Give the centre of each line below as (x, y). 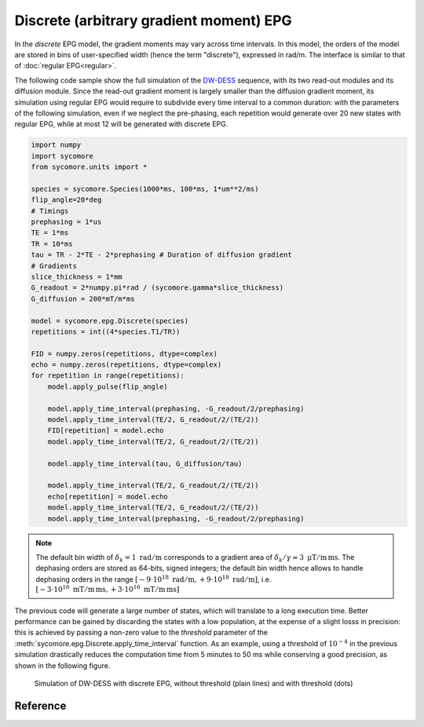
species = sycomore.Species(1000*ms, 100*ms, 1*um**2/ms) (145, 189)
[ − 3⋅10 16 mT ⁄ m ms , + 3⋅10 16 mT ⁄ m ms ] (108, 589)
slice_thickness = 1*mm (77, 276)
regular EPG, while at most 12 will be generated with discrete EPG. (121, 124)
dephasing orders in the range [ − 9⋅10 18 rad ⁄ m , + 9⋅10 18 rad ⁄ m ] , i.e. (154, 579)
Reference (40, 705)
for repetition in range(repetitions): (108, 376)
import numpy (56, 145)
